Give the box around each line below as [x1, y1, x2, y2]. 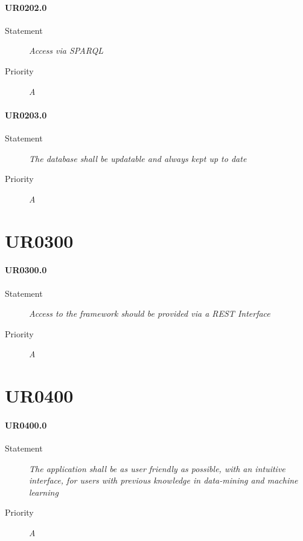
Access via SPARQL [29, 44, 103, 57]
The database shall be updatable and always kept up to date [29, 152, 247, 164]
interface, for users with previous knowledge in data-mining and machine [29, 474, 298, 487]
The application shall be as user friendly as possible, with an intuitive [29, 462, 285, 475]
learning [29, 485, 59, 498]
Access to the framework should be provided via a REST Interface [29, 307, 270, 320]
